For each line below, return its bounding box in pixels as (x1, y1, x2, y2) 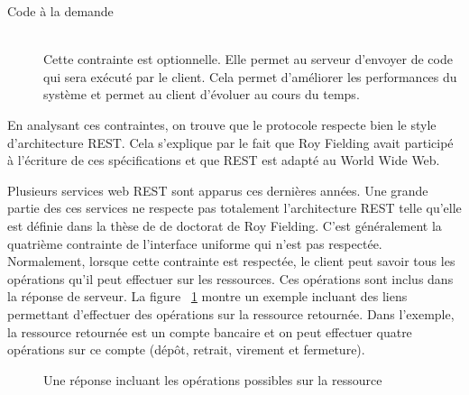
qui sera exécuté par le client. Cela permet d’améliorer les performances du (43, 67, 457, 86)
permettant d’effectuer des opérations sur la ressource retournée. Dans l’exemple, (7, 304, 455, 323)
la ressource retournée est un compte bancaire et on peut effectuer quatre (7, 322, 412, 341)
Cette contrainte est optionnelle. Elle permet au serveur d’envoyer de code (43, 50, 453, 69)
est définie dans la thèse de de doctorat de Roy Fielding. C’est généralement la (7, 216, 442, 234)
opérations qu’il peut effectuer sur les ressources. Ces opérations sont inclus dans (7, 269, 454, 288)
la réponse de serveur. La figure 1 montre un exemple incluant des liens (7, 287, 408, 306)
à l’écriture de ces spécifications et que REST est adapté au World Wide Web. (7, 151, 440, 170)
